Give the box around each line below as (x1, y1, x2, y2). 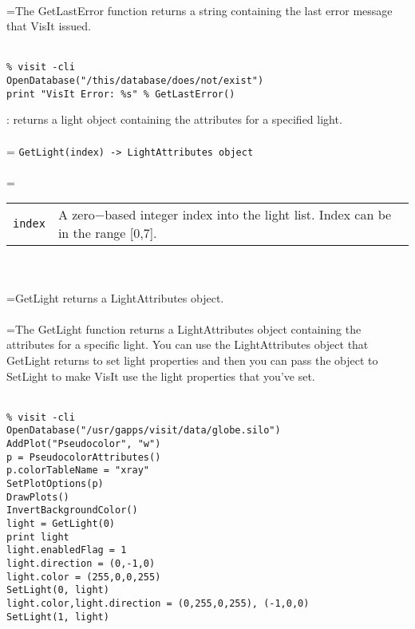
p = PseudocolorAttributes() (6, 451, 161, 463)
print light (6, 531, 69, 543)
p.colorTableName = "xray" (6, 465, 149, 477)
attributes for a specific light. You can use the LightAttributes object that (6, 336, 369, 353)
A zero (57, 205, 95, 224)
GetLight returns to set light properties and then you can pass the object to (6, 351, 378, 368)
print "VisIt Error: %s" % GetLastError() (6, 88, 235, 100)
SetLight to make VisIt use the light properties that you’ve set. (6, 367, 315, 384)
